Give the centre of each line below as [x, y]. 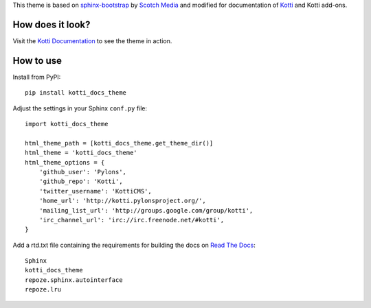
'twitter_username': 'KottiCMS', [95, 191]
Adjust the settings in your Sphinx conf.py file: [80, 108]
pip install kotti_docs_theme [76, 93]
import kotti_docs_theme [67, 124]
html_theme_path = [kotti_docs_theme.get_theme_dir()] [119, 143]
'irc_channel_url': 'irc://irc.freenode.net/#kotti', [132, 220]
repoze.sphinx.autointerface [74, 280]
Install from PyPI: [37, 77]
